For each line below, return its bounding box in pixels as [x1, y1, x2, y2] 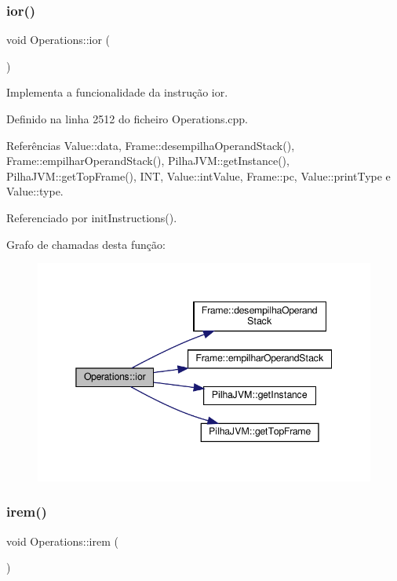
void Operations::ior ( [6, 31, 111, 48]
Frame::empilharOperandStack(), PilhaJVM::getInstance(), [6, 152, 290, 169]
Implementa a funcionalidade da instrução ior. [6, 84, 228, 100]
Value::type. [6, 183, 64, 199]
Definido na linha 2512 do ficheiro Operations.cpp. [6, 111, 249, 126]
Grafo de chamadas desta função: [6, 236, 166, 252]
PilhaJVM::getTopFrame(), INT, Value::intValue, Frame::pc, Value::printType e [6, 167, 391, 184]
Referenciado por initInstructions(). [6, 209, 177, 225]
